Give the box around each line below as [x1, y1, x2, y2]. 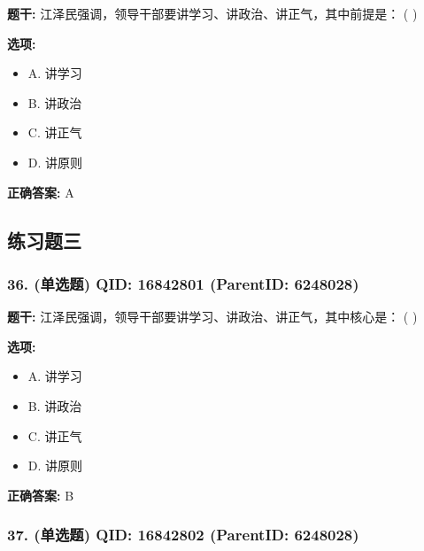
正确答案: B [7, 485, 74, 504]
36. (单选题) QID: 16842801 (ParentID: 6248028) [7, 272, 359, 294]
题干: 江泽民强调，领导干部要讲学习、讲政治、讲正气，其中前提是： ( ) [7, 4, 418, 22]
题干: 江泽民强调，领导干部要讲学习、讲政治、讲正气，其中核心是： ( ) [7, 307, 418, 326]
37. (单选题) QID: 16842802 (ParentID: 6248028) [7, 524, 359, 546]
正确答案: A [7, 182, 74, 201]
